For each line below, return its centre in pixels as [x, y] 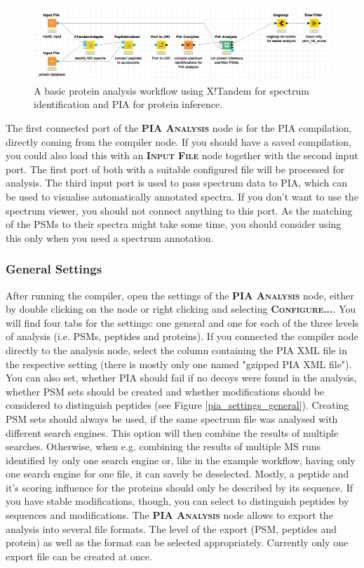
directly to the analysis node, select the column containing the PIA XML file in [176, 350]
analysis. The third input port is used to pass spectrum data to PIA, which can [176, 183]
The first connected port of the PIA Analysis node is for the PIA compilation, [179, 128]
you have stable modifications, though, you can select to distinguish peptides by [177, 501]
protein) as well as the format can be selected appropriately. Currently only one [177, 542]
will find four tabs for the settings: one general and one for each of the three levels [182, 322]
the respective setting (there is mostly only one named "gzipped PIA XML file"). [179, 364]
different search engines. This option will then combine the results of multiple [172, 432]
